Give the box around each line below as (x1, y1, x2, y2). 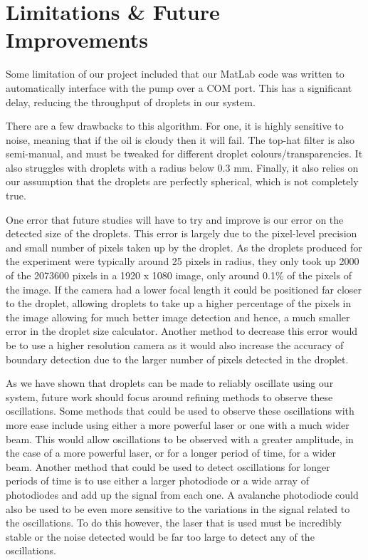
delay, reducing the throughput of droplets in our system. (6, 94, 256, 109)
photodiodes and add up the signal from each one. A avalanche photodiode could (6, 487, 359, 502)
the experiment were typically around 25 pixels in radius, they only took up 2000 (6, 254, 359, 269)
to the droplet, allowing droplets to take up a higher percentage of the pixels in (6, 296, 352, 311)
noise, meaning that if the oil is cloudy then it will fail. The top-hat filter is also (6, 132, 354, 147)
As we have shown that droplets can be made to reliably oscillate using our (6, 375, 334, 390)
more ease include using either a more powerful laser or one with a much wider (6, 417, 349, 432)
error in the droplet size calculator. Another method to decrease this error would (6, 323, 358, 338)
